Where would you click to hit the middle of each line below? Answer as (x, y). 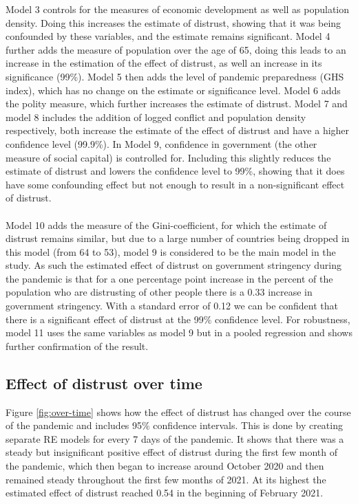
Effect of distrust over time (104, 383)
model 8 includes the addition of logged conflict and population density (156, 117)
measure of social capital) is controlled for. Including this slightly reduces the (168, 157)
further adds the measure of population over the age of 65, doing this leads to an (176, 49)
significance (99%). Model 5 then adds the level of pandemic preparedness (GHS (175, 76)
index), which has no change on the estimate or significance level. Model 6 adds (173, 90)
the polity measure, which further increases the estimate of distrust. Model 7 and (177, 103)
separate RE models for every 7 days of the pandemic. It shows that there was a (175, 438)
